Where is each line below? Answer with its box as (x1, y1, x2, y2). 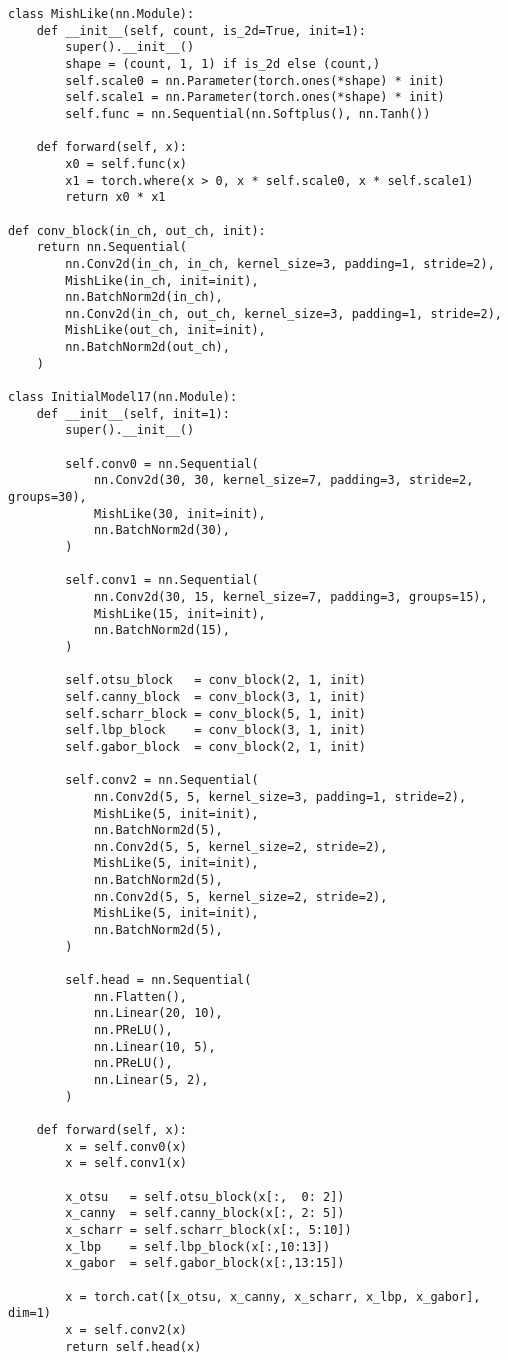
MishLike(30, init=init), (93, 506, 266, 521)
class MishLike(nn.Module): (8, 7, 195, 21)
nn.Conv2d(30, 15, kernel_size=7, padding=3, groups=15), (93, 589, 488, 604)
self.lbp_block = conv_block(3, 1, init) (65, 723, 366, 738)
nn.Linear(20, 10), (93, 1006, 223, 1021)
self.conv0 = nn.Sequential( (65, 456, 259, 471)
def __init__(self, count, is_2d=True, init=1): (36, 23, 366, 38)
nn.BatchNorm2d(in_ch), (65, 290, 223, 305)
